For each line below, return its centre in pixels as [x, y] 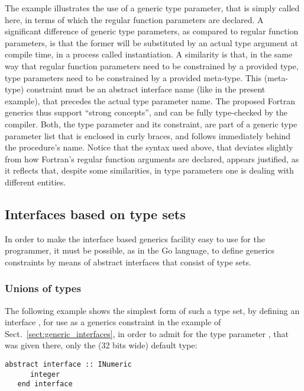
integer [45, 374]
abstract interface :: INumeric [68, 365]
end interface [45, 384]
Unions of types [43, 288]
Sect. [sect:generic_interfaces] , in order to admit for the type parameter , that [147, 333]
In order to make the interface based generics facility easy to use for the [135, 238]
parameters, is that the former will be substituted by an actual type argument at [151, 42]
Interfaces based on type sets [95, 214]
